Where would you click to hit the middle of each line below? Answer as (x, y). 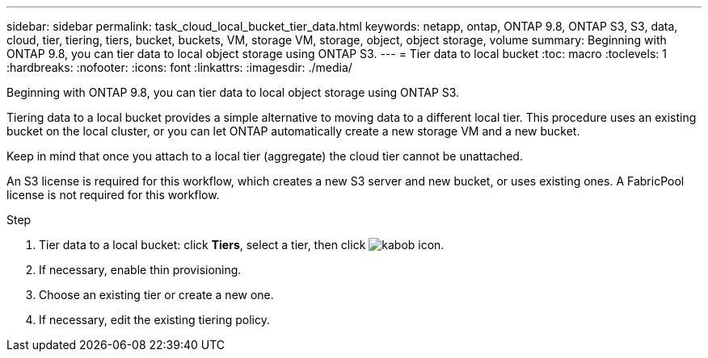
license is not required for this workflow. (113, 195)
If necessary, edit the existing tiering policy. (154, 320)
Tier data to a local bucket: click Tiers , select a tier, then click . (242, 245)
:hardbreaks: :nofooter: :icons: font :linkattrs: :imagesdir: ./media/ (179, 67)
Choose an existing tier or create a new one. (156, 295)
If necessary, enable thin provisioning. (140, 270)
